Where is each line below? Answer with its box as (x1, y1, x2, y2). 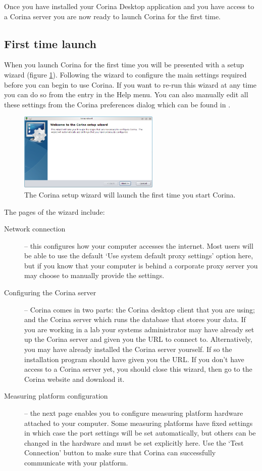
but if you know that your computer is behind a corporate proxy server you (24, 260, 258, 270)
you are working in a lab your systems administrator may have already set (24, 324, 254, 334)
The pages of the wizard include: (4, 206, 105, 217)
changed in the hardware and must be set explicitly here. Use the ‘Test (24, 437, 244, 448)
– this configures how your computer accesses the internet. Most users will (24, 240, 253, 251)
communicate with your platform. (24, 457, 128, 467)
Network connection (4, 223, 66, 234)
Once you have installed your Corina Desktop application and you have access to (4, 1, 254, 11)
